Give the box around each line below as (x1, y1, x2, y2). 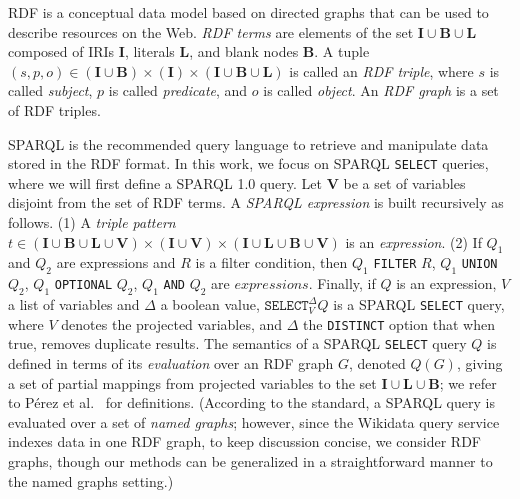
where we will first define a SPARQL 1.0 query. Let (8, 172, 323, 193)
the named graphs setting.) (8, 470, 174, 491)
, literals (124, 41, 175, 62)
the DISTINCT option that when (303, 313, 495, 334)
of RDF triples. (8, 99, 101, 120)
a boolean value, (160, 293, 260, 314)
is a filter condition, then (195, 252, 348, 273)
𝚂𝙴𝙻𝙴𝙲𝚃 (264, 298, 309, 313)
